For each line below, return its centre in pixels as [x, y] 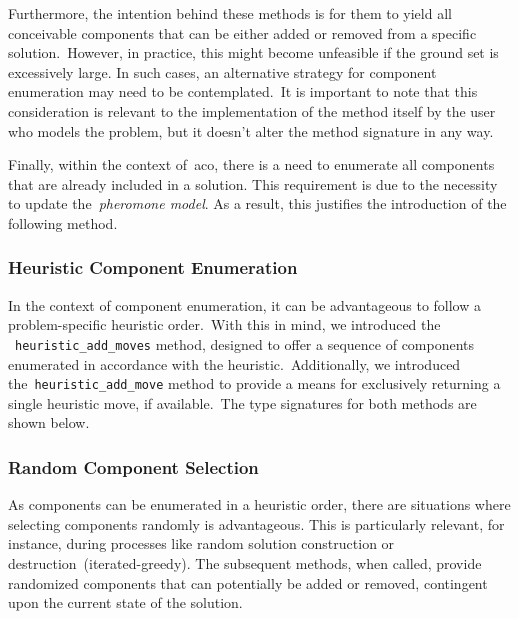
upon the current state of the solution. [125, 602]
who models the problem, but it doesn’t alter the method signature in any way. [251, 130]
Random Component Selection [133, 466]
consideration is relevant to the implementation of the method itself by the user [252, 110]
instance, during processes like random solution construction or [201, 543]
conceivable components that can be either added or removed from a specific [242, 32]
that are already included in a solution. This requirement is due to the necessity [253, 183]
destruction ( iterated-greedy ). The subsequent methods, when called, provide [245, 563]
